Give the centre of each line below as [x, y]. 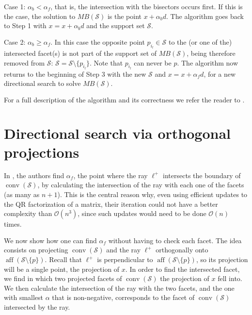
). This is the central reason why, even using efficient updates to [152, 194]
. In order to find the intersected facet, [182, 269]
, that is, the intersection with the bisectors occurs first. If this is [147, 6]
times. [13, 224]
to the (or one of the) [200, 41]
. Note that [106, 62]
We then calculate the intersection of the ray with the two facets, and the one [119, 288]
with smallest [24, 297]
